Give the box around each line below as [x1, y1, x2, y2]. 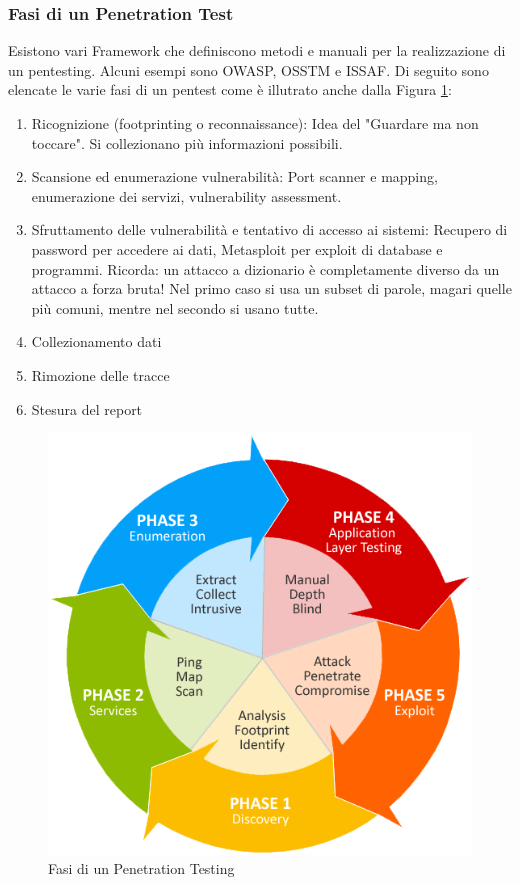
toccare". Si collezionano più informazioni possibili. [31, 132, 343, 153]
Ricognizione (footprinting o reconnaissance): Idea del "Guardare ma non [31, 113, 479, 133]
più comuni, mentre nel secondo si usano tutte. [31, 297, 319, 318]
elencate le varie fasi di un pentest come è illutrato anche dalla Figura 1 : [8, 79, 452, 100]
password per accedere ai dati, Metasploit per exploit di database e [31, 238, 443, 259]
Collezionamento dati [31, 331, 162, 352]
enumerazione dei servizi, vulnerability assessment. [31, 185, 342, 206]
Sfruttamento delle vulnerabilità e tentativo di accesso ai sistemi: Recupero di [31, 219, 508, 240]
